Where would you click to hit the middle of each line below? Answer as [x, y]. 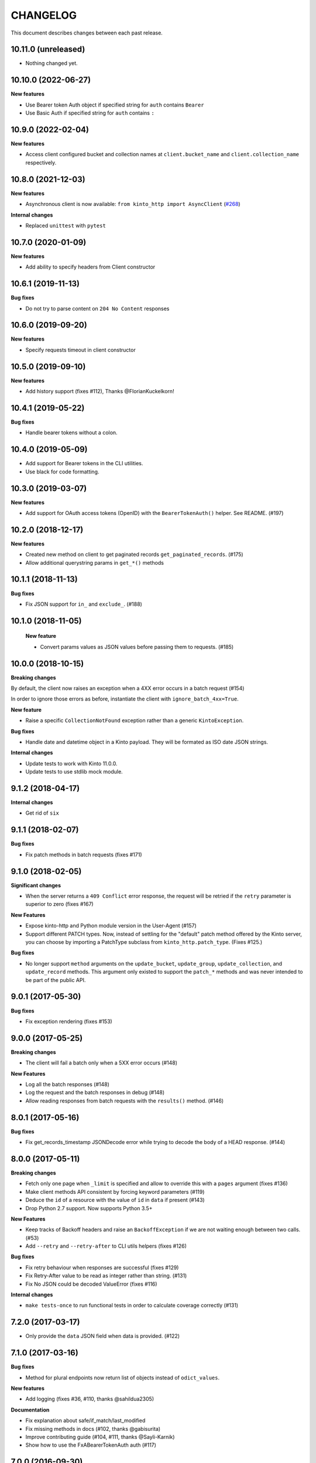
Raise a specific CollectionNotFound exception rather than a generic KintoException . [135, 720]
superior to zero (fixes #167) [59, 904]
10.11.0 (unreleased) [48, 49]
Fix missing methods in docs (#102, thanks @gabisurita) [93, 1428]
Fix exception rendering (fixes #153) [69, 1021]
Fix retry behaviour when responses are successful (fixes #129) [102, 1268]
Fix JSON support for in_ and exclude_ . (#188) [84, 604]
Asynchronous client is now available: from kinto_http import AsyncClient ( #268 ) [133, 204]
